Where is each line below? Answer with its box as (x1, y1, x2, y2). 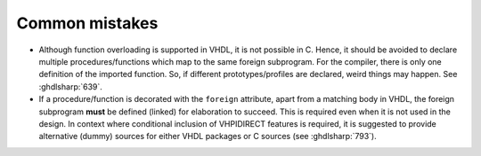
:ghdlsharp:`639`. (38, 81, 102, 92)
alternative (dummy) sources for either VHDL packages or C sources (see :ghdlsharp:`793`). (38, 131, 378, 142)
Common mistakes (16, 13, 159, 33)
